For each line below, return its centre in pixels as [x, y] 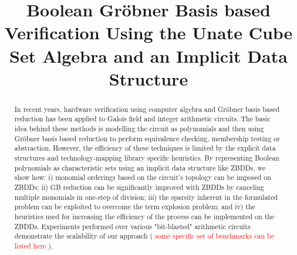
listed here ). [34, 245]
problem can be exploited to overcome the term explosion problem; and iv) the [135, 207]
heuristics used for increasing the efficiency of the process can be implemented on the [144, 216]
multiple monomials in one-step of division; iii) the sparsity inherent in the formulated [146, 197]
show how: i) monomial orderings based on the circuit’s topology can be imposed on [143, 177]
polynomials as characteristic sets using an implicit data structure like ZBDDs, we [140, 167]
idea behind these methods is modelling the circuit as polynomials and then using [139, 129]
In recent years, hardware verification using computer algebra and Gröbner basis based [147, 109]
